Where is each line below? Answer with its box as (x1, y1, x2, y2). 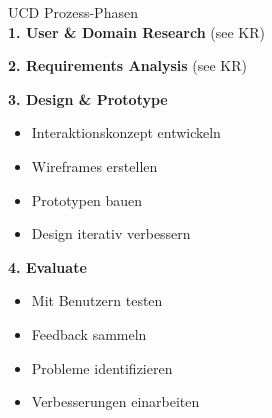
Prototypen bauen (31, 189, 143, 210)
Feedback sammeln (31, 323, 147, 344)
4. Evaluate (8, 256, 87, 277)
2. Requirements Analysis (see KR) (8, 55, 247, 76)
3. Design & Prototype (8, 88, 168, 109)
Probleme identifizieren (31, 357, 173, 378)
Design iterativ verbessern (31, 223, 191, 244)
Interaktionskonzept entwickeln (31, 122, 221, 143)
